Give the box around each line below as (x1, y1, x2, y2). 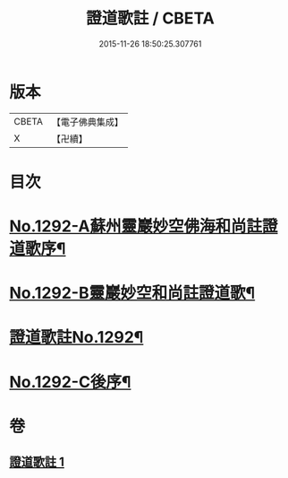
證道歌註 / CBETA (86, 8, 215, 29)
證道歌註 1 (9, 455, 65, 470)
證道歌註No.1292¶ (9, 327, 144, 348)
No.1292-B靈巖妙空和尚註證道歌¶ (9, 283, 256, 303)
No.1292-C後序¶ (9, 371, 131, 392)
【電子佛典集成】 (51, 116, 123, 128)
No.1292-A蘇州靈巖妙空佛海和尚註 (9, 216, 262, 237)
